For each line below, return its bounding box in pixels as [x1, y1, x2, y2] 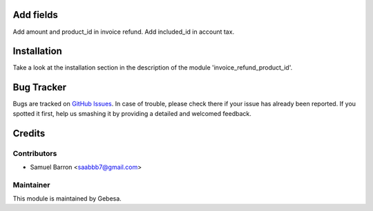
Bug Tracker [12, 81, 67, 93]
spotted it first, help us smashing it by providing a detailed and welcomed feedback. [12, 109, 251, 117]
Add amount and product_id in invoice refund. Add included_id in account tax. [12, 28, 235, 36]
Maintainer [12, 180, 50, 190]
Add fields [12, 9, 59, 21]
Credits [12, 128, 46, 139]
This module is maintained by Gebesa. [12, 194, 122, 203]
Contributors [12, 148, 57, 158]
